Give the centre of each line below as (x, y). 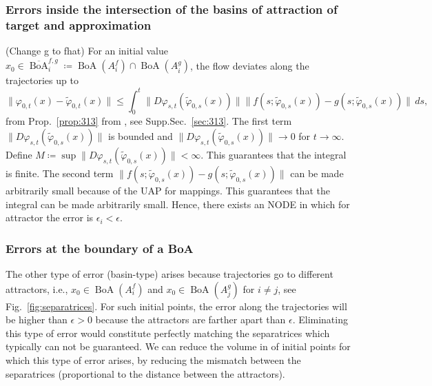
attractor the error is (50, 217)
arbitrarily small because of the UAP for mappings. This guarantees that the (168, 190)
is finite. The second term (60, 173)
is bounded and (141, 135)
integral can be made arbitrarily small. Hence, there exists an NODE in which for (178, 204)
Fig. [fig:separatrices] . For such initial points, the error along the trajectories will (176, 306)
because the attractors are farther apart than (191, 319)
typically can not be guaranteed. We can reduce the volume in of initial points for (178, 346)
